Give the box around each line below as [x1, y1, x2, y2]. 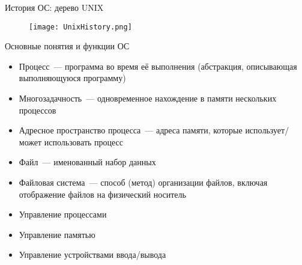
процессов [19, 103, 56, 116]
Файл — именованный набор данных [19, 156, 156, 168]
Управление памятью [19, 228, 95, 240]
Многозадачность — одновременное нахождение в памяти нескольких [19, 92, 277, 105]
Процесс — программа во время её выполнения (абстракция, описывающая [19, 59, 297, 72]
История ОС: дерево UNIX [5, 1, 104, 13]
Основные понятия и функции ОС [5, 40, 130, 52]
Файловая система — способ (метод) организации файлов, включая [19, 176, 268, 188]
